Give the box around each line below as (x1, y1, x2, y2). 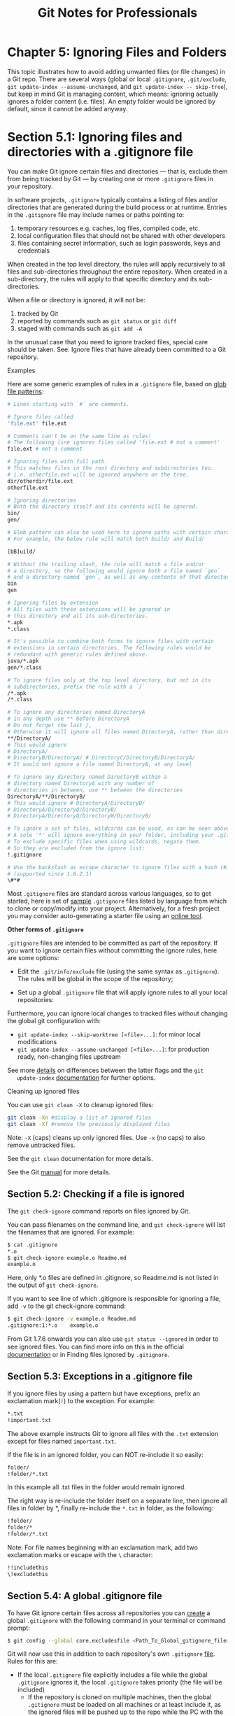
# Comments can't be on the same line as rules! (7, 432, 152, 439)
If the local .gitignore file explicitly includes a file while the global (17, 1671, 208, 1679)
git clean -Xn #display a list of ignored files (7, 1114, 152, 1121)
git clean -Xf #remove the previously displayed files (7, 1121, 171, 1128)
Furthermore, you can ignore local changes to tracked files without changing (7, 1009, 228, 1018)
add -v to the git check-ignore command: (7, 1302, 126, 1310)
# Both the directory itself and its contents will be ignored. (7, 503, 199, 510)
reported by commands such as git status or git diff (17, 316, 177, 325)
